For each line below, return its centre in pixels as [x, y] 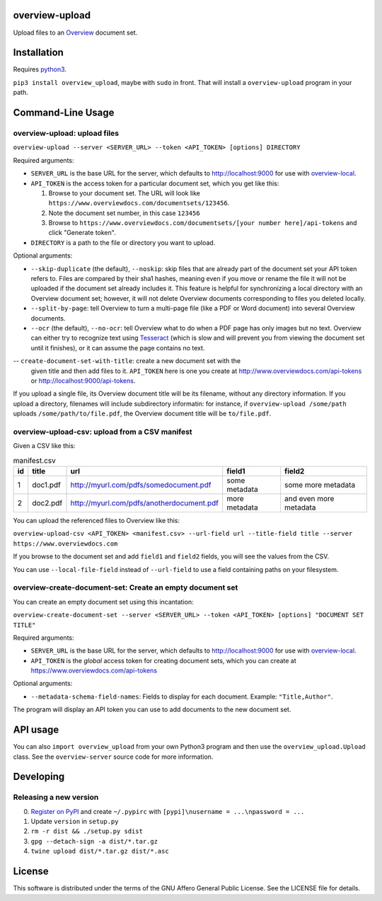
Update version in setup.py [75, 822]
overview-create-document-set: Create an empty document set [126, 587]
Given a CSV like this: [44, 446]
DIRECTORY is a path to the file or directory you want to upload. [123, 242]
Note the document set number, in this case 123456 [125, 213]
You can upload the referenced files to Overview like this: [97, 521]
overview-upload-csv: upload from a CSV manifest [103, 432]
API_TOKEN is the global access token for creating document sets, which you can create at [163, 660]
